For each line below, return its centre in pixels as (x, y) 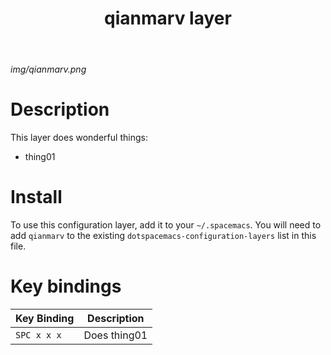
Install (36, 197)
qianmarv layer (168, 18)
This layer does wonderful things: (79, 138)
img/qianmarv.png (48, 69)
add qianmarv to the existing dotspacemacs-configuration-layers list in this (163, 236)
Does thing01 (115, 335)
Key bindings (66, 286)
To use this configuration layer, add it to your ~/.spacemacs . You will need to (166, 225)
